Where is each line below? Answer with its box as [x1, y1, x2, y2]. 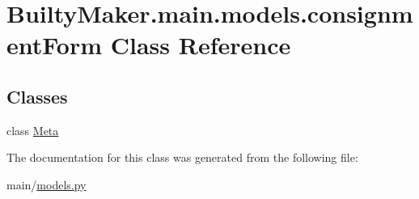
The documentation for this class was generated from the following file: [6, 149, 358, 166]
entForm [6, 28, 103, 61]
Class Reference [110, 28, 291, 61]
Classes [6, 83, 68, 108]
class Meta [6, 121, 59, 138]
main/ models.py [6, 176, 87, 193]
